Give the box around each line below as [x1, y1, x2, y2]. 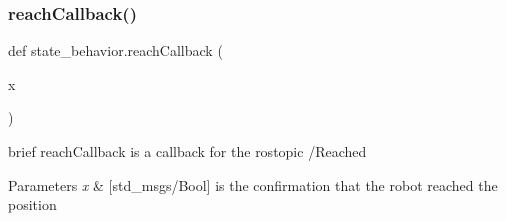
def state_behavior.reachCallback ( [8, 40, 223, 61]
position [8, 194, 57, 215]
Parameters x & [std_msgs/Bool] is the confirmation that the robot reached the [8, 174, 498, 195]
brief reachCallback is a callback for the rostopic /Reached [8, 141, 367, 161]
